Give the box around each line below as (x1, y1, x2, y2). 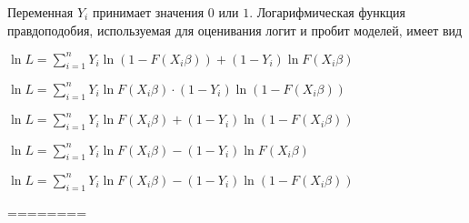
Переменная (7, 3, 74, 21)
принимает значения (92, 3, 205, 21)
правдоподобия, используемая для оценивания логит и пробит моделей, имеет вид (7, 20, 463, 39)
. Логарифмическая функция (249, 3, 405, 21)
